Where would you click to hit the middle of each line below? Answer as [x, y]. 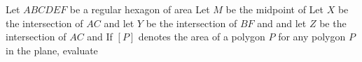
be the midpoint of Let [275, 9]
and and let [282, 23]
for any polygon [312, 37]
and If [100, 37]
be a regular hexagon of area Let [140, 9]
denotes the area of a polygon [202, 37]
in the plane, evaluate [52, 50]
